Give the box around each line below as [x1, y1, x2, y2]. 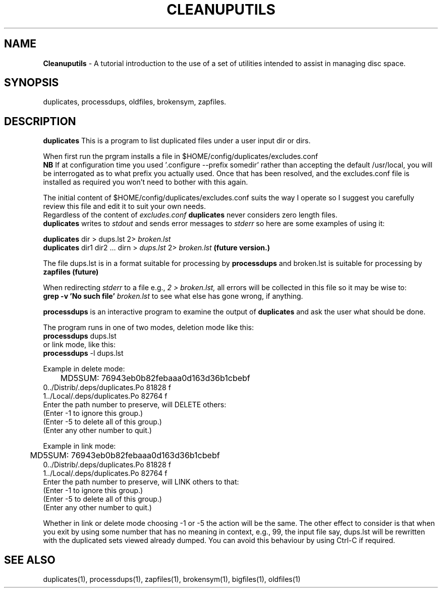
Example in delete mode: [43, 364, 125, 373]
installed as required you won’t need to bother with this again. [43, 178, 248, 187]
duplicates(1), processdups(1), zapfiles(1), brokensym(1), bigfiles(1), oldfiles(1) [43, 575, 301, 584]
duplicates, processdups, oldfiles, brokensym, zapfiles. [43, 97, 227, 106]
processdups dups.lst [43, 332, 117, 341]
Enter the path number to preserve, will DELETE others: [43, 400, 227, 409]
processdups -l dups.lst [43, 349, 124, 358]
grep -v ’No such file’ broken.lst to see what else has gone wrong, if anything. [43, 292, 303, 301]
